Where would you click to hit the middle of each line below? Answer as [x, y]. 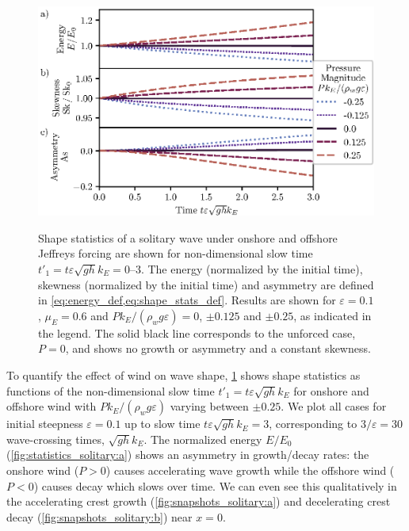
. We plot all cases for [334, 406]
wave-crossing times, [55, 439]
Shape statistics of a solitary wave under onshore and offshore [188, 237]
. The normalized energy [203, 439]
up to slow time [162, 424]
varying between [209, 406]
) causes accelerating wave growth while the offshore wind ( [250, 470]
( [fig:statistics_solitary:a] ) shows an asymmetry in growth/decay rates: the [188, 455]
